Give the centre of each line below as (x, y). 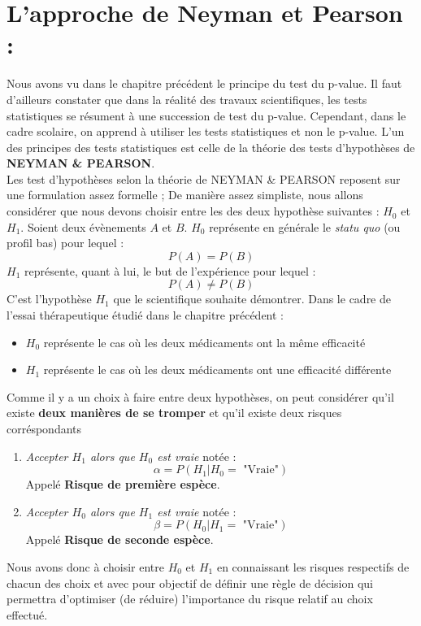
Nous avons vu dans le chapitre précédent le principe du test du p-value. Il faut (204, 83)
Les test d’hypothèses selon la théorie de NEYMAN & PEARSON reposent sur (204, 178)
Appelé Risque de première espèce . (123, 484)
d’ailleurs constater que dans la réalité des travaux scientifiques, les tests (187, 99)
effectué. (27, 614)
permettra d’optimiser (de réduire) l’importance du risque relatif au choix (190, 599)
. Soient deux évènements (83, 226)
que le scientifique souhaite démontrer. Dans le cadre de (252, 299)
